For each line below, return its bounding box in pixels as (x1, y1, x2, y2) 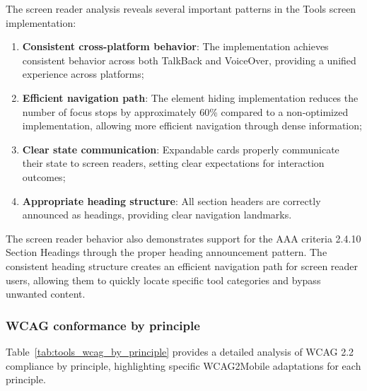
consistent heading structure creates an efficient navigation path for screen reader (6, 258, 359, 273)
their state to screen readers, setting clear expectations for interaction (22, 156, 325, 170)
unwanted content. (6, 286, 86, 301)
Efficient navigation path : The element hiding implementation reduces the (22, 90, 359, 105)
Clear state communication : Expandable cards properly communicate (22, 141, 339, 156)
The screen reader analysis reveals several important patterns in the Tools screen (6, 1, 356, 16)
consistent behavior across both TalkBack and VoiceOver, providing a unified (22, 52, 356, 67)
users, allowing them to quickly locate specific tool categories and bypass (6, 272, 321, 287)
